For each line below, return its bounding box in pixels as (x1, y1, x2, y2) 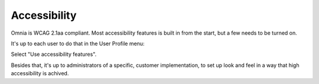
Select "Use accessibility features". (11, 51, 97, 58)
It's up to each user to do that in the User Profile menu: (11, 40, 145, 47)
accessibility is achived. (11, 70, 69, 77)
